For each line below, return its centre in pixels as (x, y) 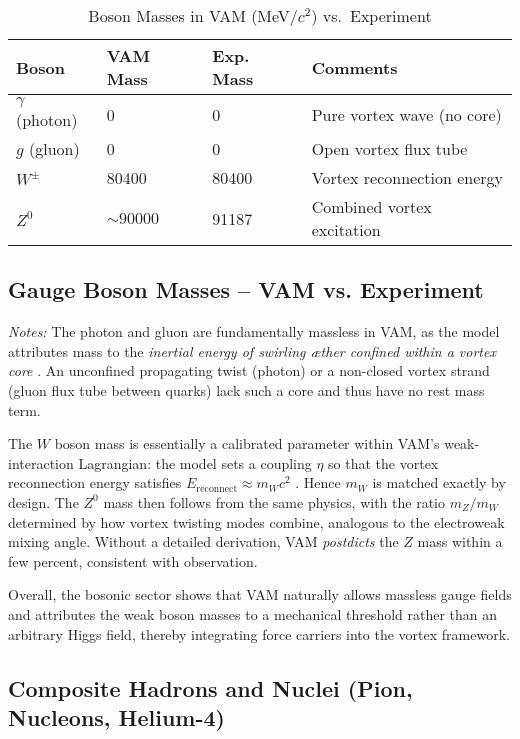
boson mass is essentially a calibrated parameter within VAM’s (247, 443)
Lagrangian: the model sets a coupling (195, 462)
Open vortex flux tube (389, 148)
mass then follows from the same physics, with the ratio (274, 501)
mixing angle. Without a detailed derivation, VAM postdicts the (203, 541)
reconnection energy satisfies (95, 482)
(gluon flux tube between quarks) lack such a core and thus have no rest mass (246, 389)
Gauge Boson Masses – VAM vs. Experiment (246, 289)
